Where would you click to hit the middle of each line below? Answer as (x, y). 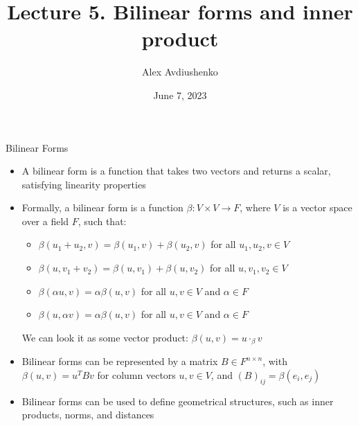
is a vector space (317, 207)
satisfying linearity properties (84, 184)
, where (255, 207)
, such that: (102, 221)
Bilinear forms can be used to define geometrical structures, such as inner (178, 401)
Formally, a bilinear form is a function (102, 207)
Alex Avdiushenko (180, 72)
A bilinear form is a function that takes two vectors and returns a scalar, (176, 171)
